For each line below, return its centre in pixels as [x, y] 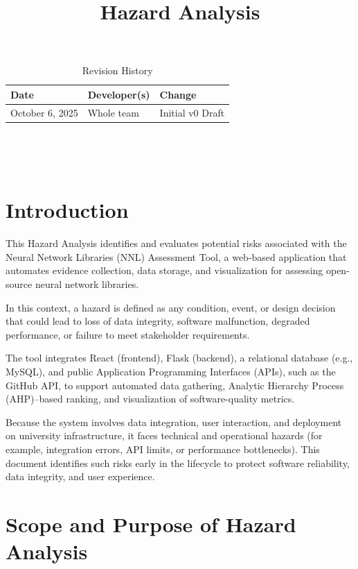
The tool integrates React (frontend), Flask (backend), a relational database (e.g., [179, 358]
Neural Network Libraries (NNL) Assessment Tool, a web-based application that [176, 256]
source [19, 284]
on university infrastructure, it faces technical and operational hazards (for [164, 435]
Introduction [67, 210]
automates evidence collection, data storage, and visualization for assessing [164, 270]
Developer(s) [119, 94]
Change [178, 94]
